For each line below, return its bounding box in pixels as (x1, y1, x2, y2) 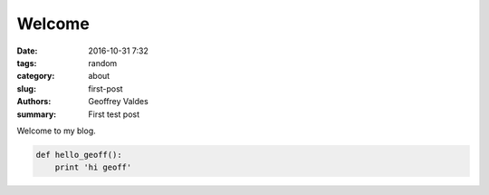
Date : (16, 45, 38, 56)
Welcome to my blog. (16, 125, 97, 136)
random (88, 57, 118, 68)
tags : (16, 57, 37, 68)
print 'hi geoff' (54, 162, 132, 172)
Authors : (16, 96, 52, 107)
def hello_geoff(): (35, 150, 122, 160)
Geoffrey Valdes (88, 96, 149, 107)
